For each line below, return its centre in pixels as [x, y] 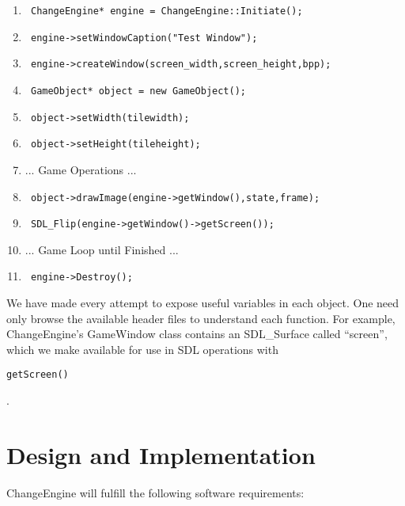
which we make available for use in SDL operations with [142, 349]
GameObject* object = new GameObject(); [138, 91]
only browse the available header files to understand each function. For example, [201, 318]
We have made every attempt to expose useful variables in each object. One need [203, 303]
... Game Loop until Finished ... [102, 249]
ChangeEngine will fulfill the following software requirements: [155, 492]
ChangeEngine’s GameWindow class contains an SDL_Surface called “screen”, [197, 334]
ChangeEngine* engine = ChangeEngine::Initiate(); [167, 11]
